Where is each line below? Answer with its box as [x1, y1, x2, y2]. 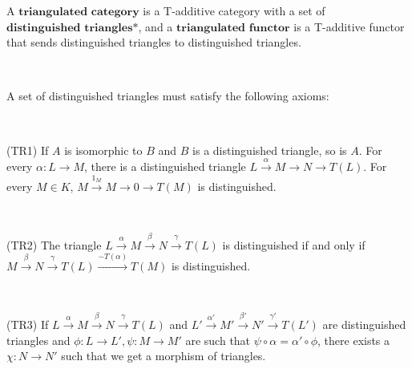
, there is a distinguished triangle [84, 157, 246, 174]
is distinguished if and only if [222, 236, 366, 253]
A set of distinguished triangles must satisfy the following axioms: [6, 87, 329, 104]
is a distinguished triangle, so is [192, 141, 347, 158]
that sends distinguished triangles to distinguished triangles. [6, 34, 301, 51]
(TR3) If [6, 316, 49, 333]
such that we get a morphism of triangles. [61, 347, 266, 364]
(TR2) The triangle [6, 236, 102, 253]
